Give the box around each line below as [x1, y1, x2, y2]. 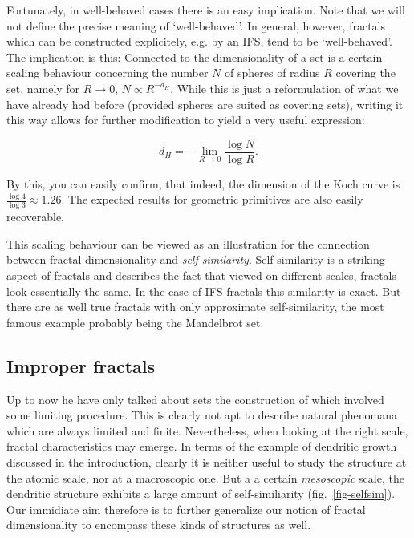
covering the [335, 64, 396, 81]
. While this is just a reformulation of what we [170, 79, 399, 96]
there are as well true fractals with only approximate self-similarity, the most [6, 298, 384, 315]
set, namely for [6, 79, 80, 96]
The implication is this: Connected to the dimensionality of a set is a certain [6, 48, 383, 65]
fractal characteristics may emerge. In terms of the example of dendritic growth [6, 438, 397, 455]
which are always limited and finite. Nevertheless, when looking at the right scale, [6, 422, 408, 439]
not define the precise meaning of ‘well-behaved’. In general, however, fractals [6, 17, 386, 34]
